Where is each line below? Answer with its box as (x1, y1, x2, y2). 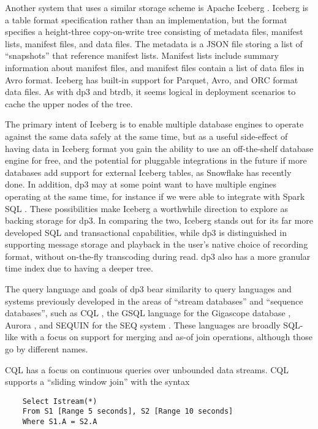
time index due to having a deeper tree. (5, 262, 153, 275)
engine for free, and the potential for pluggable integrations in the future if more (5, 154, 307, 167)
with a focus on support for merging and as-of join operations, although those (20, 330, 312, 343)
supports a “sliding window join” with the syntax (5, 375, 190, 388)
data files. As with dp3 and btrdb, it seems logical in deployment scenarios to (5, 85, 296, 98)
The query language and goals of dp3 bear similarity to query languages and (5, 283, 292, 295)
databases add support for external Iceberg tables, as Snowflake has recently (5, 165, 292, 178)
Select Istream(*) (22, 397, 97, 406)
